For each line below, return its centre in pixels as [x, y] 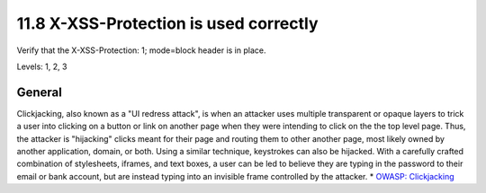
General [40, 92]
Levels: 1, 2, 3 [42, 66]
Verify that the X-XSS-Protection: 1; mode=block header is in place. [141, 50]
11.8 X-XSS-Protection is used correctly [167, 23]
